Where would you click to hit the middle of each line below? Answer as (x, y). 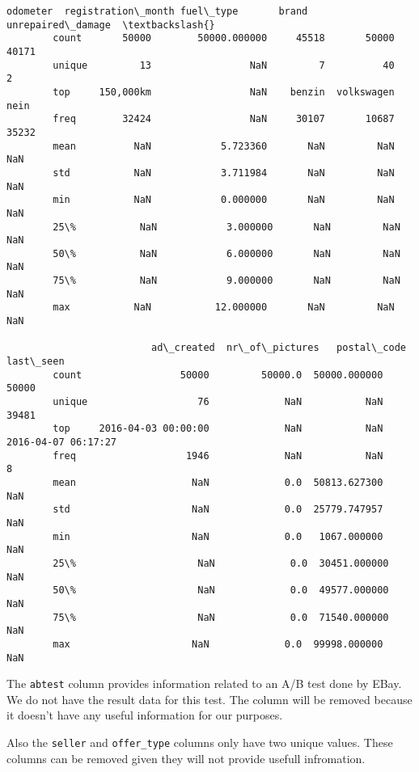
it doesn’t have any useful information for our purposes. (145, 715)
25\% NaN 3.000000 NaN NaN (226, 227)
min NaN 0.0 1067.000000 (218, 536)
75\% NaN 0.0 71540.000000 (221, 617)
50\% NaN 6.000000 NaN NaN (226, 253)
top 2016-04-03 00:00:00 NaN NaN (218, 429)
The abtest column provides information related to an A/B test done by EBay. (204, 683)
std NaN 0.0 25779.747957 (218, 510)
